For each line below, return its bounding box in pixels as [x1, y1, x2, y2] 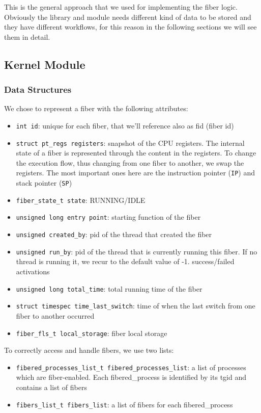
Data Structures [4, 83, 72, 96]
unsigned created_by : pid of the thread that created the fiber [16, 229, 212, 240]
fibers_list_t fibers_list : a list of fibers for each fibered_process [16, 399, 233, 409]
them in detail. [4, 31, 50, 42]
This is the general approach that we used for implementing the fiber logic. [4, 2, 238, 12]
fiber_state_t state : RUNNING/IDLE [16, 194, 146, 205]
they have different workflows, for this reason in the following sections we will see [4, 21, 257, 32]
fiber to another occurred [16, 310, 95, 321]
